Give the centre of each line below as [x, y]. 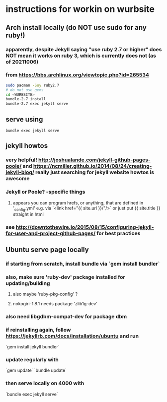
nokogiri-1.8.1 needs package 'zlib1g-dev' [55, 303]
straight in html [28, 214]
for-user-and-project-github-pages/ [51, 233]
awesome [18, 179]
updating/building [28, 283]
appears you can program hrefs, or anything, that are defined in [78, 202]
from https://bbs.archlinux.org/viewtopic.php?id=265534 [78, 75]
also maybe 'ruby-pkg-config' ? [45, 294]
